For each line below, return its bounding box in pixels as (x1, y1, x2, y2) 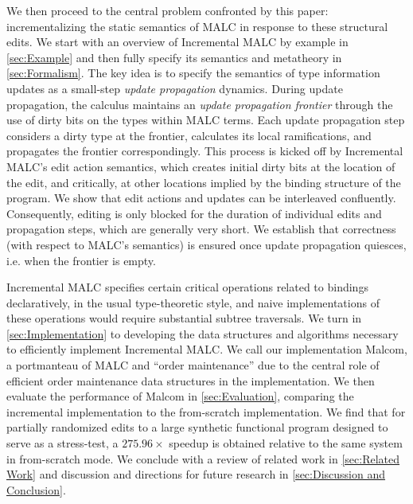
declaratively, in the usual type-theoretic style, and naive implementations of (6, 294, 380, 311)
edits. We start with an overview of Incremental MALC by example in (6, 33, 349, 50)
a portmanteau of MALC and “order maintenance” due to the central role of (6, 357, 380, 373)
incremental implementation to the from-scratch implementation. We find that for (6, 403, 406, 420)
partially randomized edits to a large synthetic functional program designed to (6, 419, 388, 436)
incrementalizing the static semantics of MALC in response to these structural (6, 18, 388, 34)
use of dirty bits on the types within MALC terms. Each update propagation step (6, 111, 405, 128)
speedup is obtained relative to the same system (169, 435, 403, 451)
